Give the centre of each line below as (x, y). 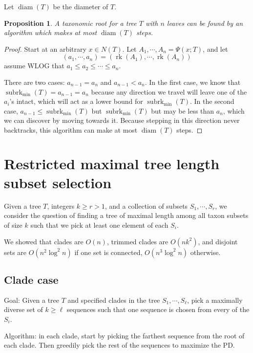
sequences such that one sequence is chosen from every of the (158, 309)
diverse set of (23, 309)
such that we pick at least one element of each (99, 225)
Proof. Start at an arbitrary (45, 49)
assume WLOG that (34, 66)
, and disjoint (218, 241)
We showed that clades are (44, 241)
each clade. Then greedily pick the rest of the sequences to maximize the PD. (119, 345)
